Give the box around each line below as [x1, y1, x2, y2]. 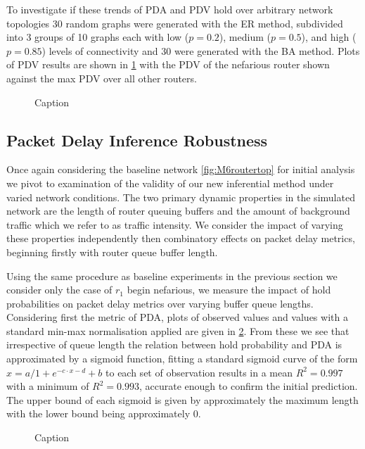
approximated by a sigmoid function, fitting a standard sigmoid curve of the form [6, 351, 358, 366]
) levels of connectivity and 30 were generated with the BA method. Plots [41, 43, 360, 58]
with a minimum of [6, 379, 89, 393]
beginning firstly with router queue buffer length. [6, 244, 218, 259]
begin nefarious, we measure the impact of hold [127, 282, 331, 297]
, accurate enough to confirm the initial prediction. [139, 379, 358, 393]
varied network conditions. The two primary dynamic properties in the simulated [6, 189, 355, 204]
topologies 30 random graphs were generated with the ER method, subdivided [6, 15, 343, 30]
